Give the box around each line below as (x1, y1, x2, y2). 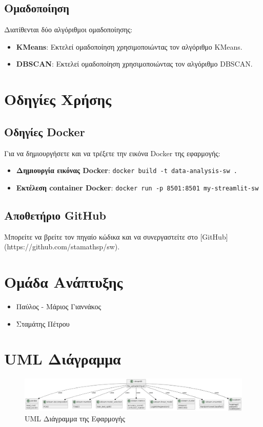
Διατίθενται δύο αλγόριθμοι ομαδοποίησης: (4, 24, 133, 35)
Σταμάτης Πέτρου (16, 318, 70, 329)
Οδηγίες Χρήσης (4, 89, 112, 110)
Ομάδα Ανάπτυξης (4, 271, 123, 292)
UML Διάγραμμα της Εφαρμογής (25, 413, 125, 424)
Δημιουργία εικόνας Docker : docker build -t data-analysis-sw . (16, 165, 237, 176)
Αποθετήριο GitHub (4, 207, 106, 223)
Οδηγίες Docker (4, 123, 85, 139)
